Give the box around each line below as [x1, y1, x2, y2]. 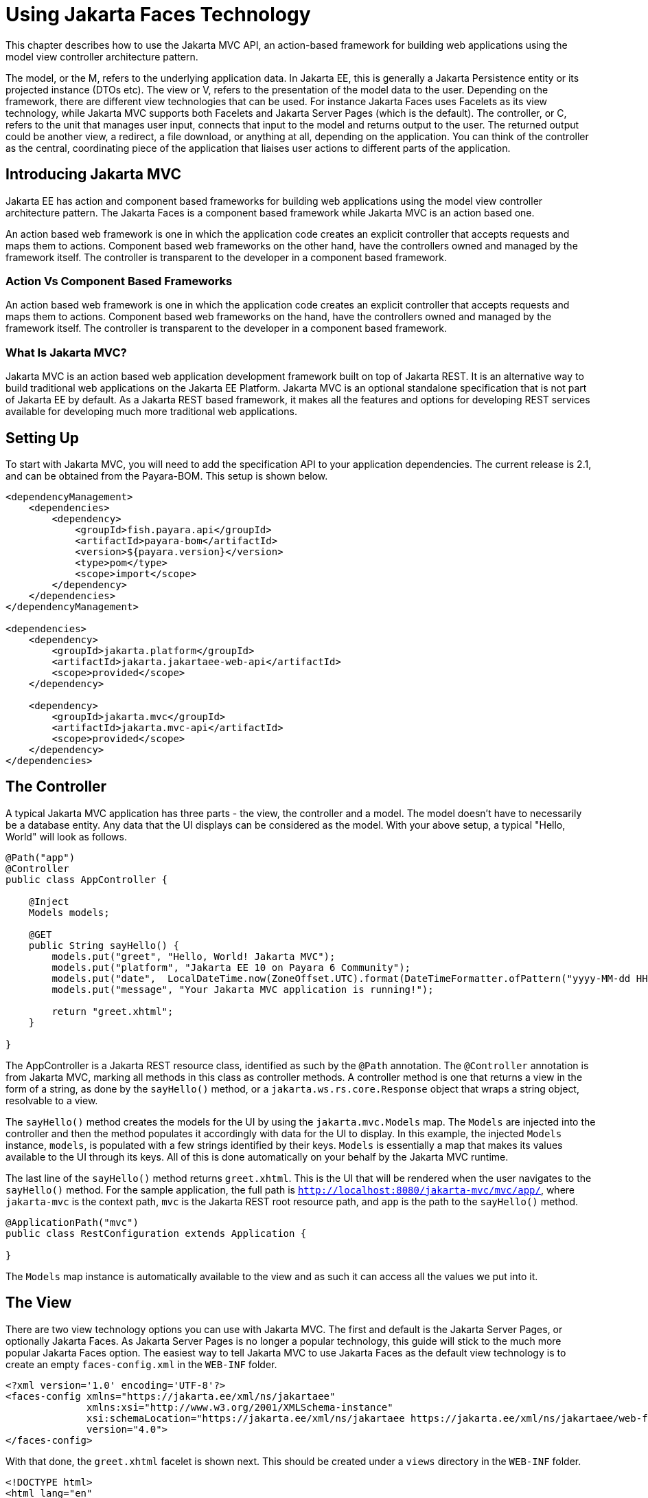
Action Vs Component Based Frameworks [5, 273, 233, 288]
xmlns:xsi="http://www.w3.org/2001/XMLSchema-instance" [86, 1401, 393, 1413]
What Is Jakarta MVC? [5, 345, 127, 359]
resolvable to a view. [5, 1094, 98, 1106]
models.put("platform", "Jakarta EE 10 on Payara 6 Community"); [51, 961, 411, 973]
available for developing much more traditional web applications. [5, 405, 297, 418]
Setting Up [5, 429, 80, 447]
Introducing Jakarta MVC [5, 166, 181, 183]
